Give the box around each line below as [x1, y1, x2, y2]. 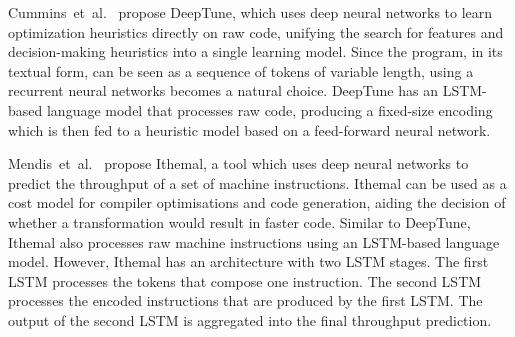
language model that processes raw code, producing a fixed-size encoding [46, 99, 493, 120]
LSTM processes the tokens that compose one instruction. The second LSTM [8, 270, 482, 291]
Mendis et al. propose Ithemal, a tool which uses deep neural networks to [8, 153, 469, 174]
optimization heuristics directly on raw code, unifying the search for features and [8, 21, 504, 42]
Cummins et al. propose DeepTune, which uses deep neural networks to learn [8, 2, 493, 22]
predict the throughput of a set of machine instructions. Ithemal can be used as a [8, 172, 507, 193]
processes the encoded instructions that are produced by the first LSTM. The [8, 290, 483, 311]
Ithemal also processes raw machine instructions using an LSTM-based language [8, 231, 500, 252]
